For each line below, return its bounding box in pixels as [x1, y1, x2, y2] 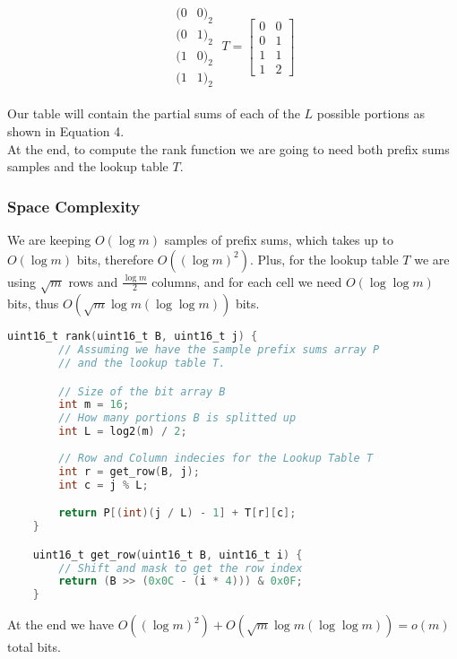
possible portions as [316, 104, 425, 123]
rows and [68, 272, 118, 290]
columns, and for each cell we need [151, 272, 342, 290]
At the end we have [7, 615, 114, 634]
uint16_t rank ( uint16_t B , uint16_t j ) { [7, 330, 258, 343]
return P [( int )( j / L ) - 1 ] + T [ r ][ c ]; [58, 507, 297, 520]
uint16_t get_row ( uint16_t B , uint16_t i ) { [32, 548, 303, 561]
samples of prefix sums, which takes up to [164, 230, 393, 248]
